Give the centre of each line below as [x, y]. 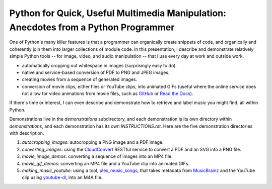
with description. [27, 133]
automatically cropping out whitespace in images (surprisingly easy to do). [99, 65]
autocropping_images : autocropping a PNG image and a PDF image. [93, 142]
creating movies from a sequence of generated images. [80, 79]
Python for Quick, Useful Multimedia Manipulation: [118, 13]
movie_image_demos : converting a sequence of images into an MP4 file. [97, 156]
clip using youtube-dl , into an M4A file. [62, 177]
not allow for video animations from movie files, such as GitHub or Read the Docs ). [108, 93]
